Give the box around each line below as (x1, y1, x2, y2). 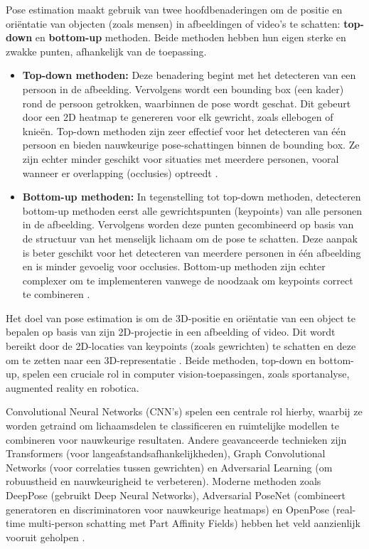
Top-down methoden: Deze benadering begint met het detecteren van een (22, 68, 356, 82)
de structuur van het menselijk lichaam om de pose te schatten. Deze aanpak (22, 230, 358, 245)
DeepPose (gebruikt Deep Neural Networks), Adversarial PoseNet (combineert (6, 488, 346, 502)
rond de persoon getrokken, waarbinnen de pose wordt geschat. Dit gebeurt (22, 95, 351, 110)
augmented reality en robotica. (6, 380, 139, 395)
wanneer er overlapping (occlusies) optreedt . (22, 165, 218, 180)
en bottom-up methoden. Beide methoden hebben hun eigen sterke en (35, 30, 346, 45)
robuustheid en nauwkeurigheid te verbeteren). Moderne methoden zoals (6, 474, 321, 489)
